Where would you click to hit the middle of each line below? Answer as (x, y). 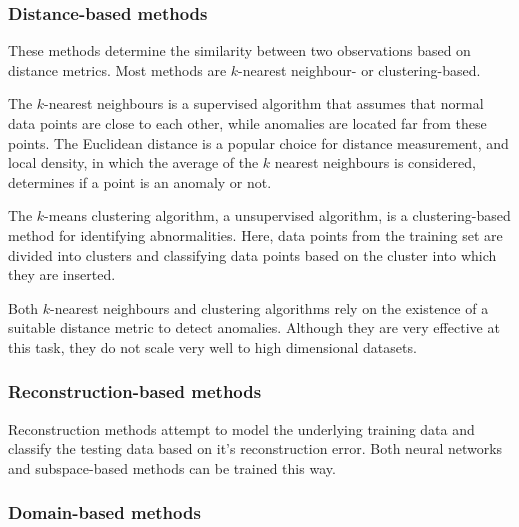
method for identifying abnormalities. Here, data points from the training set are (255, 234)
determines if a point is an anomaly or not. (140, 181)
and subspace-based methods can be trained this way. (172, 467)
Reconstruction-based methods (135, 391)
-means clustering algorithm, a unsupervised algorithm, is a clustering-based (277, 215)
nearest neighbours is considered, (375, 162)
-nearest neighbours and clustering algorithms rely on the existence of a (269, 307)
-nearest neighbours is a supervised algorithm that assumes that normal (264, 103)
